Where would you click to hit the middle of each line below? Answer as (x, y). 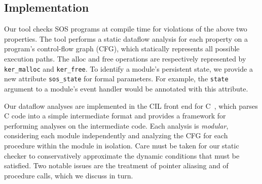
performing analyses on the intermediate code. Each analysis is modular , (116, 125)
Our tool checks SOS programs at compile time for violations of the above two (126, 29)
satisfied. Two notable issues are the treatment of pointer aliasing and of (116, 165)
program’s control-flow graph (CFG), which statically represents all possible (122, 49)
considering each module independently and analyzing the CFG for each (116, 135)
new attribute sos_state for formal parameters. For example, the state (116, 79)
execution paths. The (37, 58)
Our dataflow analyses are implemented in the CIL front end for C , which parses (131, 105)
